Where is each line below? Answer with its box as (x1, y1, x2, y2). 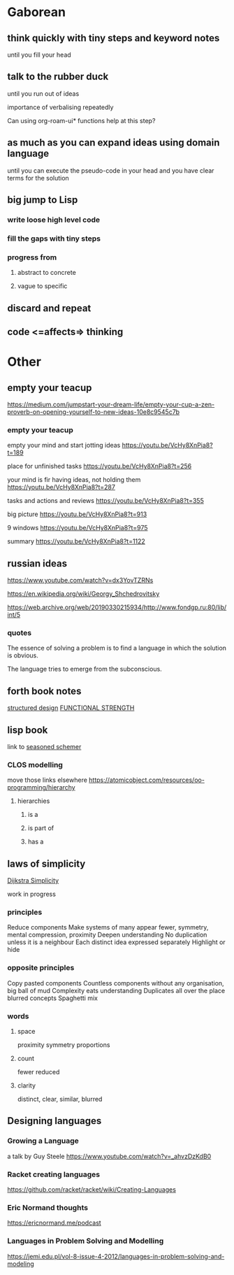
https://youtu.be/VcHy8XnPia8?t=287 (7, 483, 115, 492)
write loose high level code (7, 215, 100, 225)
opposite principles (7, 963, 75, 973)
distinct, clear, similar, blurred (17, 1095, 103, 1103)
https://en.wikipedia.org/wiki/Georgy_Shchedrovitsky (7, 590, 160, 598)
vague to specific (17, 282, 68, 290)
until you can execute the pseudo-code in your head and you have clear (7, 166, 214, 175)
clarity (17, 1081, 36, 1090)
